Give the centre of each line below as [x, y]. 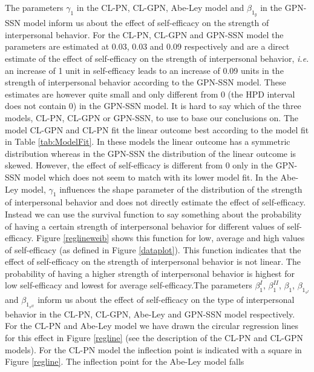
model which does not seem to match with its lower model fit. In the [150, 177]
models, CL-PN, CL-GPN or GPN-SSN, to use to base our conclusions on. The [152, 117]
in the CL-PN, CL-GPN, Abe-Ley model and [160, 7]
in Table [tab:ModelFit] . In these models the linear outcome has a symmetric [148, 141]
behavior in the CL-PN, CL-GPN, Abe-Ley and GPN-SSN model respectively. [150, 314]
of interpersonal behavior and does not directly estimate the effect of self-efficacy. [155, 202]
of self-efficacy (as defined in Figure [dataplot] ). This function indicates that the [153, 249]
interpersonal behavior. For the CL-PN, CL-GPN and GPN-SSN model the [144, 34]
